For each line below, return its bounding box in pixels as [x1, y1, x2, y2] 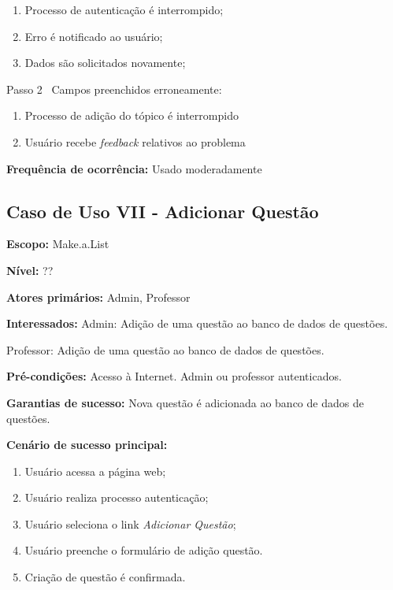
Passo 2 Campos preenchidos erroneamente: [6, 80, 222, 97]
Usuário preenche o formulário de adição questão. [24, 542, 263, 558]
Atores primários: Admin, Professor [6, 288, 191, 305]
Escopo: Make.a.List [6, 236, 109, 252]
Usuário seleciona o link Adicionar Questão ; [24, 515, 236, 532]
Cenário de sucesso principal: [6, 436, 168, 453]
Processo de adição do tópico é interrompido [24, 107, 239, 124]
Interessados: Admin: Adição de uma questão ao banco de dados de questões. [6, 315, 388, 332]
